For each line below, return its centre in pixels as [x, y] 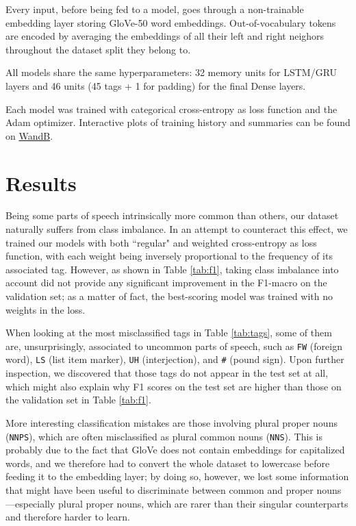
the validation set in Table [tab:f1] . [78, 400]
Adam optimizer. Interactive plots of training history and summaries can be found [178, 122]
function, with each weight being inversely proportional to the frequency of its [169, 256]
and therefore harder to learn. [68, 517]
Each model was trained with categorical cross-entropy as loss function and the [171, 109]
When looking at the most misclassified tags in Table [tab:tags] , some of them [169, 333]
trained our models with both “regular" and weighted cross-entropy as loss [161, 242]
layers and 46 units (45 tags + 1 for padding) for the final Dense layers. [156, 85]
